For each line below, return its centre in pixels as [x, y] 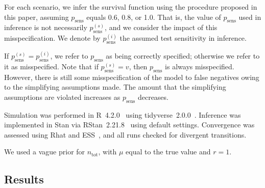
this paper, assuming [37, 17]
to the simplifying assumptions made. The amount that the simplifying [115, 87]
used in [250, 17]
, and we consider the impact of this [161, 27]
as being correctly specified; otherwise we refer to [183, 55]
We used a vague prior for [45, 152]
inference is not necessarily [46, 27]
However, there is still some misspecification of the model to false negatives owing [132, 77]
